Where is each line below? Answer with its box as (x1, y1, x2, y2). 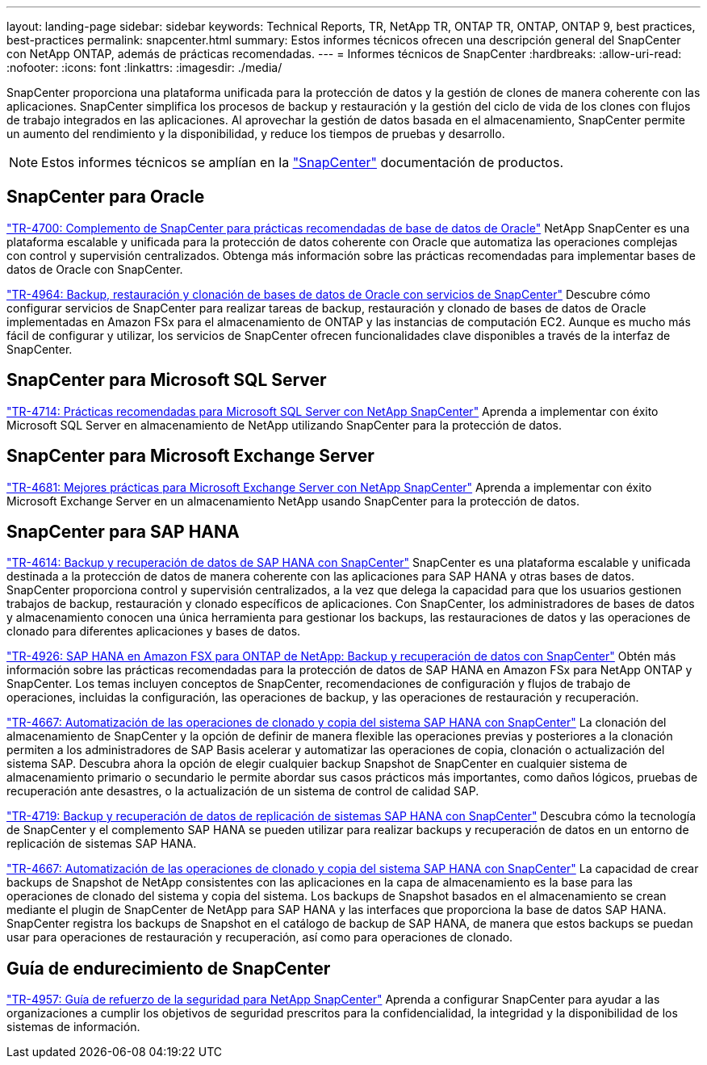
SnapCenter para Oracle (6, 187, 205, 208)
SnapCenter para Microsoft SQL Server (6, 370, 327, 391)
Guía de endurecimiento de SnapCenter (6, 958, 331, 979)
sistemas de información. (6, 1020, 140, 1034)
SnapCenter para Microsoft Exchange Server (6, 446, 374, 467)
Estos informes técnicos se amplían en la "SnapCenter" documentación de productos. (41, 154, 563, 170)
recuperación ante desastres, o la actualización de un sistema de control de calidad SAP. (6, 784, 479, 799)
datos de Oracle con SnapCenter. (6, 262, 183, 276)
